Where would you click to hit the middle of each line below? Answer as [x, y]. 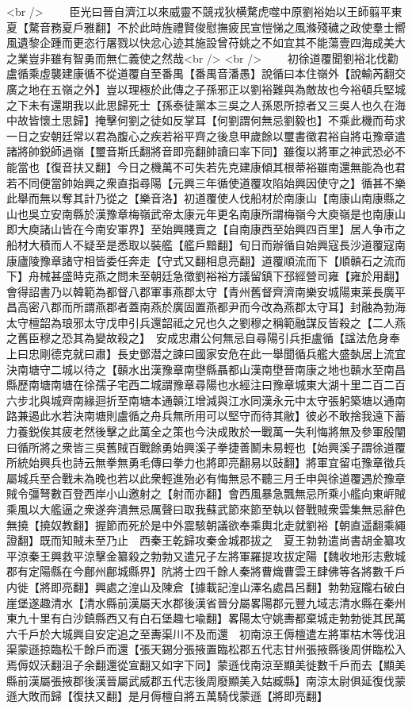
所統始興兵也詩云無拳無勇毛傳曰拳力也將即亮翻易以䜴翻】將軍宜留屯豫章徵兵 [206, 462]
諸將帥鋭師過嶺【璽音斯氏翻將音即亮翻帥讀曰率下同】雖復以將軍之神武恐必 [200, 151]
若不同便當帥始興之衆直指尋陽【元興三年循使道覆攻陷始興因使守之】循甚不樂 [206, 182]
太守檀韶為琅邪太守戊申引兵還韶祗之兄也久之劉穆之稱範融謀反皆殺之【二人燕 [206, 322]
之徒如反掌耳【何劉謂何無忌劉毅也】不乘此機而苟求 [272, 120]
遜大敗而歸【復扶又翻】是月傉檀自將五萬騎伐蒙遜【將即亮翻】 [167, 696]
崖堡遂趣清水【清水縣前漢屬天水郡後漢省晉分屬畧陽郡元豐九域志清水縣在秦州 [206, 602]
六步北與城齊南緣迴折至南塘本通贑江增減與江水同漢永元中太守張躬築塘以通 [200, 400]
